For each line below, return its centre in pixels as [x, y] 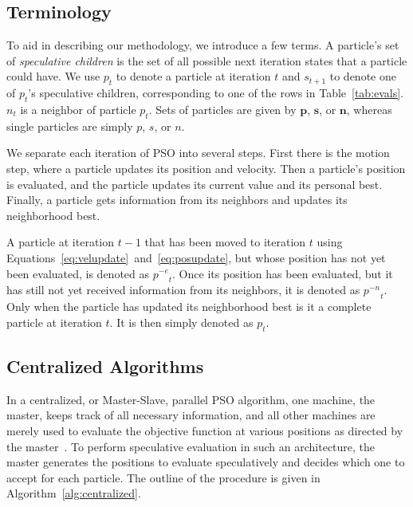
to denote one [363, 76]
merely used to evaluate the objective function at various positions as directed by [205, 430]
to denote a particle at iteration [193, 76]
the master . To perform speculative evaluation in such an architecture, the [191, 446]
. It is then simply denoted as [181, 322]
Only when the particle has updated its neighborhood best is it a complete [189, 307]
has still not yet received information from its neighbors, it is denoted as [183, 290]
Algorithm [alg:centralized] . [74, 493]
